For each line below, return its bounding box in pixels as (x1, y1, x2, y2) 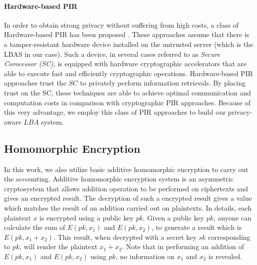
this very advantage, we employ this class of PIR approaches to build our (4, 107, 226, 117)
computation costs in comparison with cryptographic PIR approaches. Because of (4, 97, 251, 107)
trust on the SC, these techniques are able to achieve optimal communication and (4, 87, 251, 97)
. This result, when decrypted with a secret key (53, 231, 197, 242)
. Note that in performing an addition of (121, 241, 244, 252)
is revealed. (208, 251, 242, 261)
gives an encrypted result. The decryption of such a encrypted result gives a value (4, 193, 252, 203)
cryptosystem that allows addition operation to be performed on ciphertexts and (4, 183, 248, 193)
